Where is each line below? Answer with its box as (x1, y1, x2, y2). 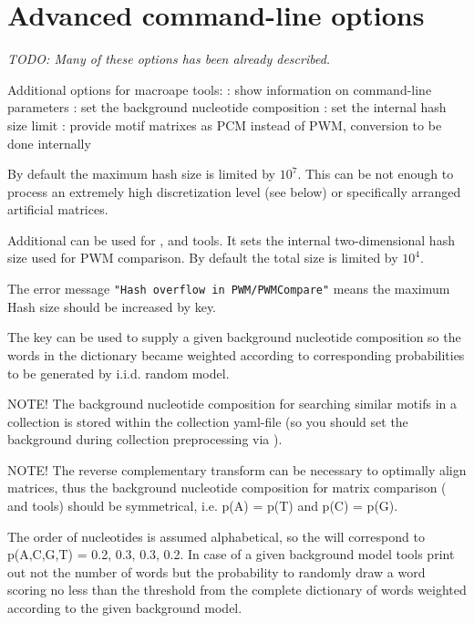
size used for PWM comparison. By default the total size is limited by (7, 248, 398, 267)
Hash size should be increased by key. (7, 296, 216, 316)
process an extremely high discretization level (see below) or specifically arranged (7, 182, 461, 201)
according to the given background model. (7, 598, 242, 618)
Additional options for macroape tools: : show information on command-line (7, 79, 432, 99)
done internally (7, 133, 91, 152)
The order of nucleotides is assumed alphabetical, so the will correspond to (7, 526, 425, 545)
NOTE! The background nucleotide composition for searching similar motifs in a (7, 394, 458, 413)
